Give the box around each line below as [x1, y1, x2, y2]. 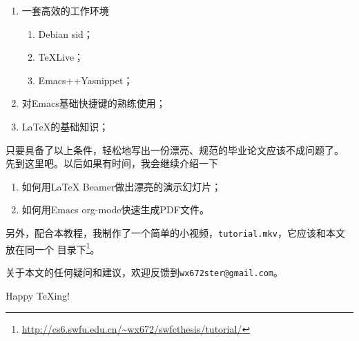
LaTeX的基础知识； [21, 119, 109, 133]
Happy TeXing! [6, 288, 70, 302]
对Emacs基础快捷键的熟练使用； [21, 96, 166, 110]
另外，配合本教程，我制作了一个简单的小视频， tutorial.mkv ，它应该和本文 [6, 225, 345, 240]
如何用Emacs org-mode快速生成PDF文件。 [21, 202, 209, 217]
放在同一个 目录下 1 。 [6, 240, 100, 256]
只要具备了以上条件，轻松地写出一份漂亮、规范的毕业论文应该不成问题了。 [6, 142, 344, 157]
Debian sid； [38, 26, 93, 41]
